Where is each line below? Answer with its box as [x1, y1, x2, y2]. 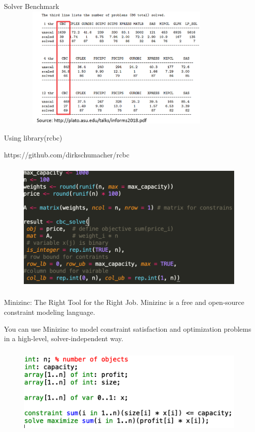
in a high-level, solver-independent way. [4, 333, 124, 344]
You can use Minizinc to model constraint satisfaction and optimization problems [4, 323, 252, 334]
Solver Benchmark [4, 1, 60, 11]
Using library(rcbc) [4, 132, 63, 143]
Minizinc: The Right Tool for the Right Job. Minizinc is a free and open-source [4, 297, 245, 307]
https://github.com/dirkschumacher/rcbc [4, 149, 129, 159]
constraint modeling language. [4, 306, 95, 317]
